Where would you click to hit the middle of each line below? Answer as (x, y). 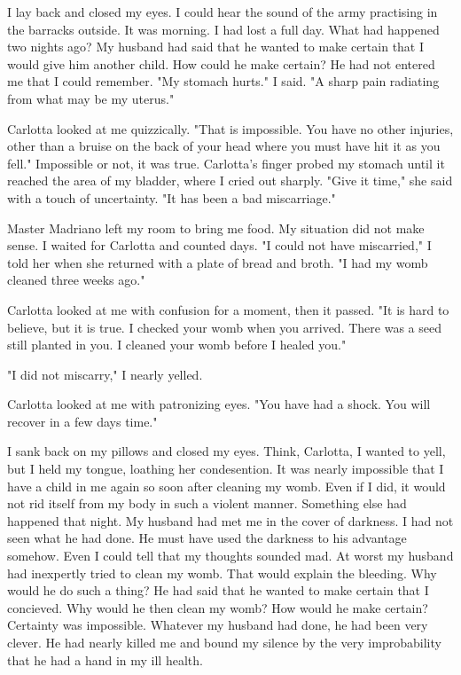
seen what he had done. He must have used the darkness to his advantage (207, 538)
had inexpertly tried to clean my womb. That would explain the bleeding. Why (222, 573)
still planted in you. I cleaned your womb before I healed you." (177, 345)
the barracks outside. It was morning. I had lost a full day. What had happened (223, 29)
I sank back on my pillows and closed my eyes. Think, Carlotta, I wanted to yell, (227, 451)
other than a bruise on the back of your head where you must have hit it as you (224, 146)
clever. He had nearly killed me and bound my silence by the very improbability (224, 642)
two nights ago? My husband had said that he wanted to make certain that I (216, 47)
